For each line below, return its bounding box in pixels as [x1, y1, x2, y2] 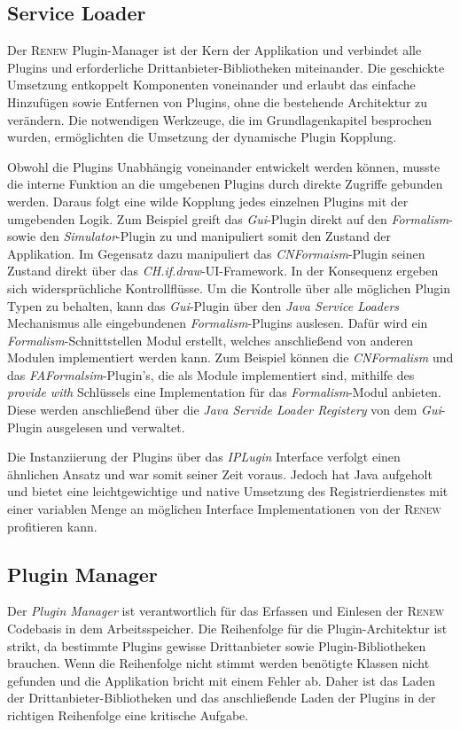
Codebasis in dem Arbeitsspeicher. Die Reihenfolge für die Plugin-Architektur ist [7, 619, 448, 638]
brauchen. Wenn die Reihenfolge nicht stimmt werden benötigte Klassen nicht [7, 654, 430, 672]
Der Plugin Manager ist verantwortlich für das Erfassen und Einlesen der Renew [7, 602, 445, 620]
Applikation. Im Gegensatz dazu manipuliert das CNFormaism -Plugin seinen [7, 244, 425, 262]
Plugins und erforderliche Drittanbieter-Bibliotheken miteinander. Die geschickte [7, 58, 445, 76]
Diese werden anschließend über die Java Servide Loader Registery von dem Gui [7, 400, 441, 419]
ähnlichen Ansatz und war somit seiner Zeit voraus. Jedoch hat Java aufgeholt [7, 464, 433, 483]
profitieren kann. [7, 516, 97, 535]
